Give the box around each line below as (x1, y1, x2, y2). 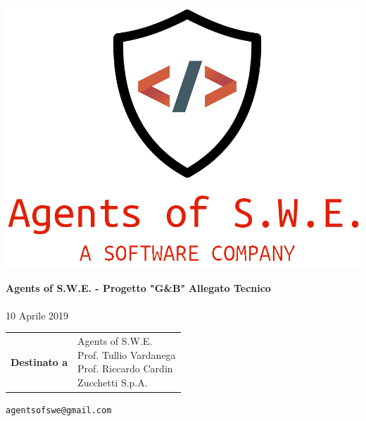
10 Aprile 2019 (6, 307, 69, 322)
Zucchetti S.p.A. (77, 374, 148, 389)
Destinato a (11, 354, 68, 369)
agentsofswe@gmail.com (6, 405, 112, 415)
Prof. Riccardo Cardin (77, 361, 173, 376)
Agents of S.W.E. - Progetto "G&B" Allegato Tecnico (6, 280, 271, 295)
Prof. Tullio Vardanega (77, 347, 176, 362)
